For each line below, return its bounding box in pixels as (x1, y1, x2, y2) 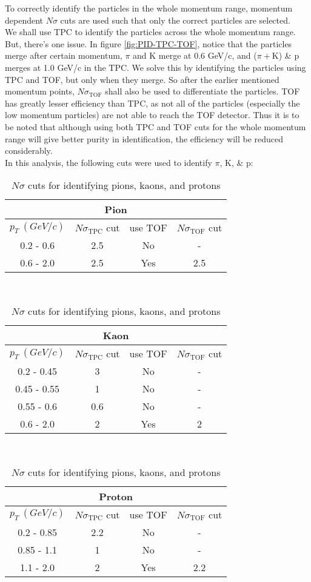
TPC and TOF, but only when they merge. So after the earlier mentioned (5, 73, 279, 85)
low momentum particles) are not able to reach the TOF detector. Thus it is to (5, 108, 299, 121)
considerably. (5, 144, 53, 157)
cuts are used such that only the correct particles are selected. (60, 13, 290, 26)
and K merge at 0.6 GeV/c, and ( (133, 49, 257, 62)
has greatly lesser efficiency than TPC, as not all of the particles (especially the (5, 96, 300, 109)
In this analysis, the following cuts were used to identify (5, 156, 212, 168)
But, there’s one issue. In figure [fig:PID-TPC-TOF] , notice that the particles (5, 37, 292, 50)
